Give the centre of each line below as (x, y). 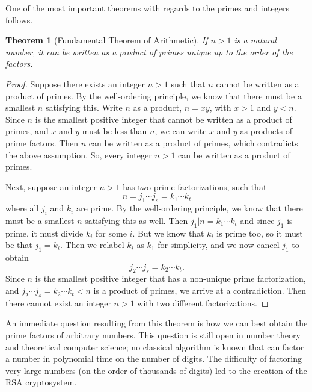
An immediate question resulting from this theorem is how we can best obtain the (157, 323)
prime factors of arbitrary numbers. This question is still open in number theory (153, 335)
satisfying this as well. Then (136, 220)
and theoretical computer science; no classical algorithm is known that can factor (155, 347)
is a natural (255, 40)
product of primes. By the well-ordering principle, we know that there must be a (154, 95)
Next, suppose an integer (51, 186)
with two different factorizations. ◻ (203, 303)
